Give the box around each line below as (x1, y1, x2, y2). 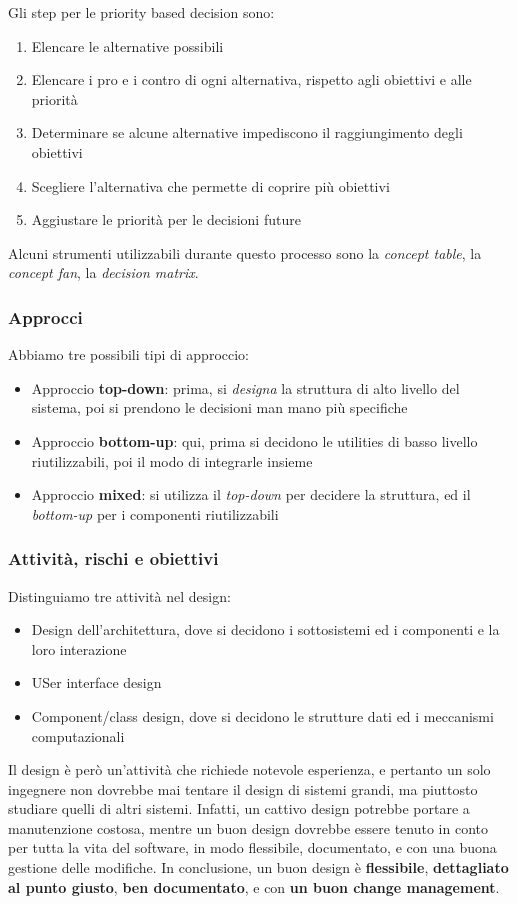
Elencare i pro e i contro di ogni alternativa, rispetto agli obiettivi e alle (31, 69, 472, 90)
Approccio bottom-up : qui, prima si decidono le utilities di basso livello (31, 430, 478, 451)
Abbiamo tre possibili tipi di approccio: (8, 344, 249, 365)
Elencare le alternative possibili (31, 35, 224, 56)
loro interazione (31, 638, 127, 659)
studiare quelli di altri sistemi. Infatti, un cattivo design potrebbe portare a (8, 798, 470, 819)
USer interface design (31, 672, 162, 693)
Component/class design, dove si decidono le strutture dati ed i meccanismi (31, 705, 494, 726)
